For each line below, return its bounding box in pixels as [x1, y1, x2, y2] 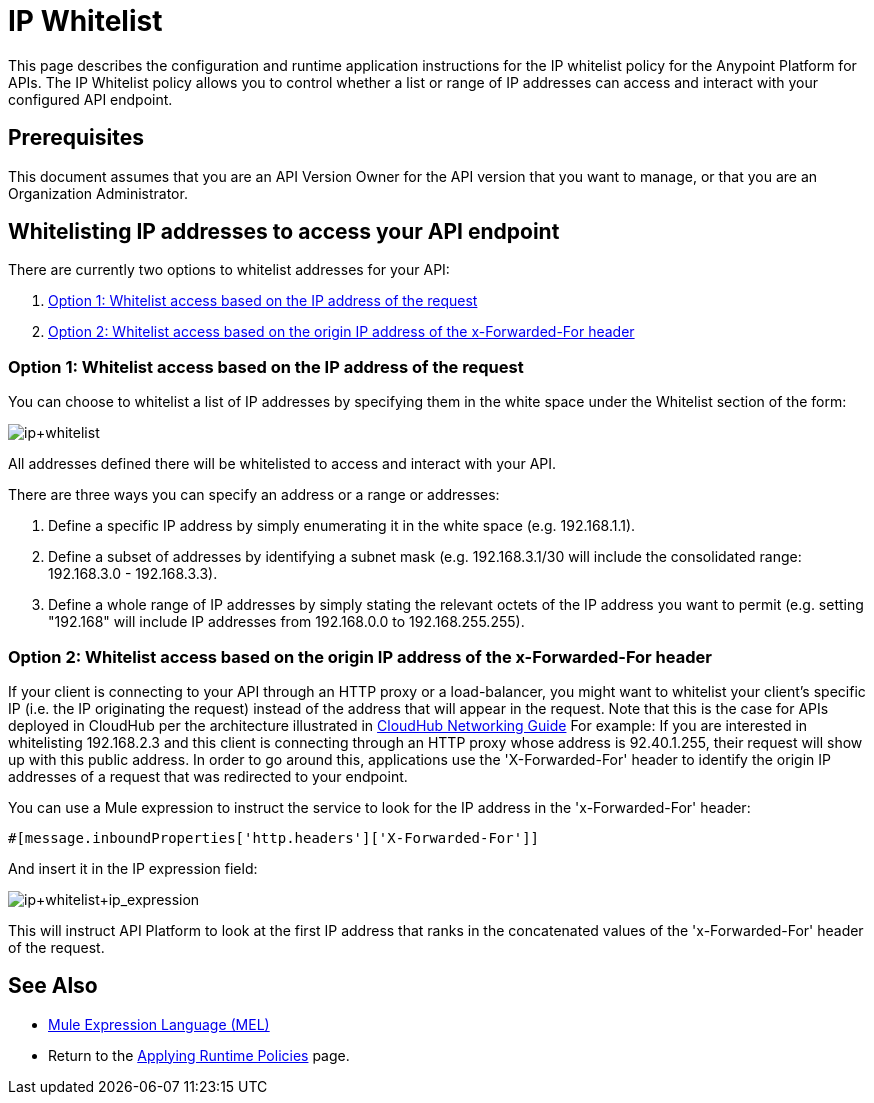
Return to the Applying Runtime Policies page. [48, 1046, 350, 1064]
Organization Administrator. [8, 184, 188, 202]
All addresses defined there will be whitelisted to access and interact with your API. [8, 455, 557, 473]
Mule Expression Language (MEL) [48, 1015, 270, 1033]
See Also [8, 973, 98, 999]
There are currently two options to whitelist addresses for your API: [8, 261, 450, 279]
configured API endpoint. [8, 90, 173, 108]
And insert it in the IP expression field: [8, 859, 258, 877]
